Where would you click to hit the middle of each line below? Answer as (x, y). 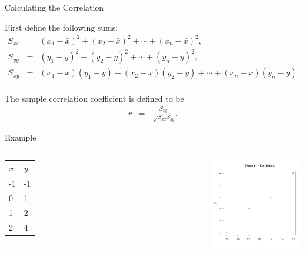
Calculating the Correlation (54, 7)
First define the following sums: (61, 27)
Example (21, 137)
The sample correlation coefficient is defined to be (94, 99)
